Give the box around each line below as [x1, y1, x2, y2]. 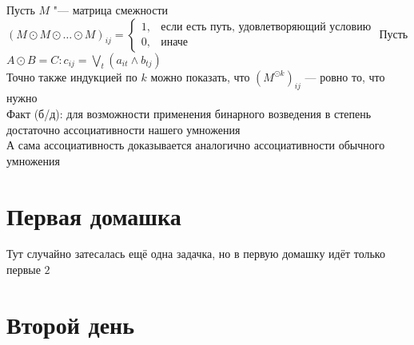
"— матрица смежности [53, 2, 169, 18]
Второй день [6, 307, 135, 340]
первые [6, 261, 41, 278]
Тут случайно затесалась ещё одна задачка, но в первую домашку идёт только [6, 245, 385, 262]
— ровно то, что [305, 68, 385, 85]
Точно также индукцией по [6, 68, 137, 85]
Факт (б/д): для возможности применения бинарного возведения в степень [6, 105, 372, 121]
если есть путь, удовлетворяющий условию [161, 22, 372, 34]
